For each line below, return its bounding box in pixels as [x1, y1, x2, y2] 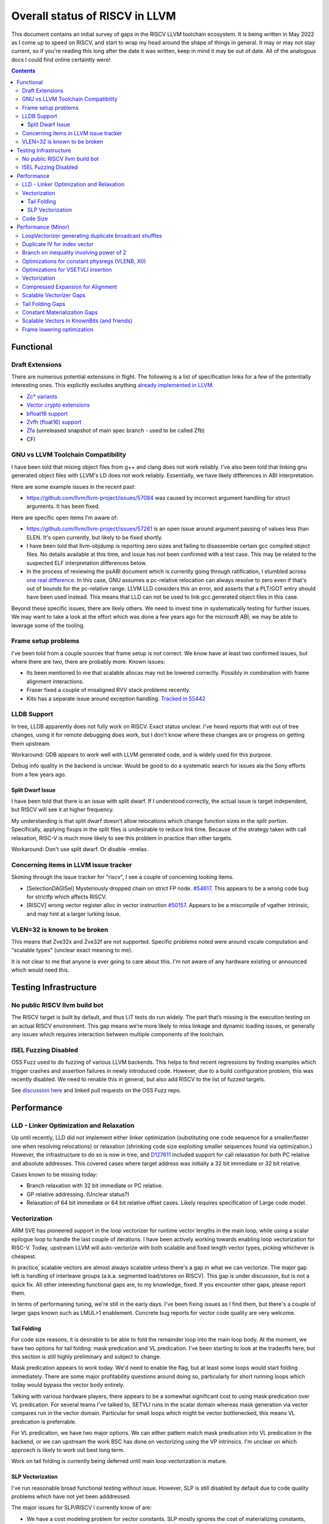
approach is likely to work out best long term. [11, 1446, 125, 1453]
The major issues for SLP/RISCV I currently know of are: [11, 1504, 152, 1511]
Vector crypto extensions [26, 401, 90, 408]
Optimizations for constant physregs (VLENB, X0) [22, 257, 146, 265]
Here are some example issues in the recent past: [11, 483, 136, 490]
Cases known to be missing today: [11, 1171, 97, 1178]
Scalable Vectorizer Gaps [22, 291, 86, 299]
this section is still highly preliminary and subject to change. [11, 1353, 161, 1361]
